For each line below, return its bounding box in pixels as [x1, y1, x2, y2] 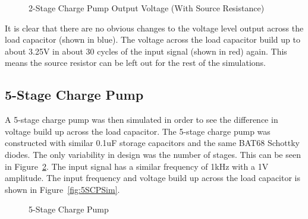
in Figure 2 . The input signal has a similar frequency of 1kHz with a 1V [5, 160, 269, 172]
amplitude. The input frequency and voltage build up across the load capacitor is [5, 172, 300, 184]
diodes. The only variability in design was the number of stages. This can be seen [5, 148, 301, 160]
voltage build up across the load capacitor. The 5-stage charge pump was [5, 125, 271, 137]
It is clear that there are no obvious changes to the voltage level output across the [5, 21, 304, 34]
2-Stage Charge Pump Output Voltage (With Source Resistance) [29, 2, 265, 14]
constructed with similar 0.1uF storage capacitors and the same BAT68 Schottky [5, 137, 300, 149]
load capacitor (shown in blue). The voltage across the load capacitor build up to [5, 33, 300, 46]
